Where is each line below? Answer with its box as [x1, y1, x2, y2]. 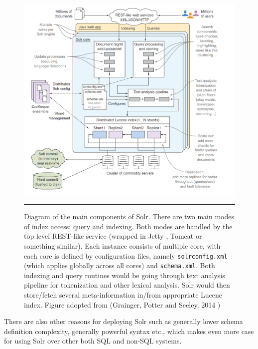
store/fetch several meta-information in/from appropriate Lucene [24, 290, 223, 300]
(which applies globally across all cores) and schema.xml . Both [24, 260, 215, 271]
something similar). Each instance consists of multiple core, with [24, 240, 221, 251]
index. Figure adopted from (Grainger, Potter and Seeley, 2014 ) [24, 299, 221, 310]
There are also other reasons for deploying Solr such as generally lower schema [4, 316, 243, 327]
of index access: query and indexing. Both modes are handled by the [24, 221, 233, 231]
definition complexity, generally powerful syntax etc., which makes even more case [4, 326, 254, 336]
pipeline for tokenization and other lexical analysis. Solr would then [24, 280, 230, 290]
